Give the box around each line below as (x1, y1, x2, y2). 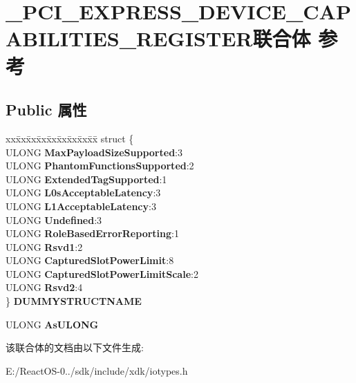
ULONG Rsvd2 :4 (6, 280, 83, 295)
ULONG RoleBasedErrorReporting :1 (6, 226, 179, 241)
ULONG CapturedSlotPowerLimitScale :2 (6, 266, 198, 281)
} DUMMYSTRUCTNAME (6, 294, 142, 308)
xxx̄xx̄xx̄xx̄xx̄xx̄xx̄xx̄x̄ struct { (6, 131, 134, 145)
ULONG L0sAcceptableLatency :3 (6, 185, 161, 200)
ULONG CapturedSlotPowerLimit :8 (6, 253, 174, 268)
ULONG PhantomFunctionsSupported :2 (6, 158, 194, 173)
